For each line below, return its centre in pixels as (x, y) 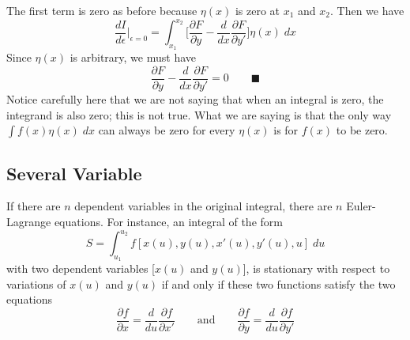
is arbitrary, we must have (133, 57)
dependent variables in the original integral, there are (203, 206)
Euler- (361, 206)
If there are (34, 206)
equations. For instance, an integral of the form (168, 221)
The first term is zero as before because (102, 10)
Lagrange (29, 221)
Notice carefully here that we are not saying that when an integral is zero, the (195, 98)
